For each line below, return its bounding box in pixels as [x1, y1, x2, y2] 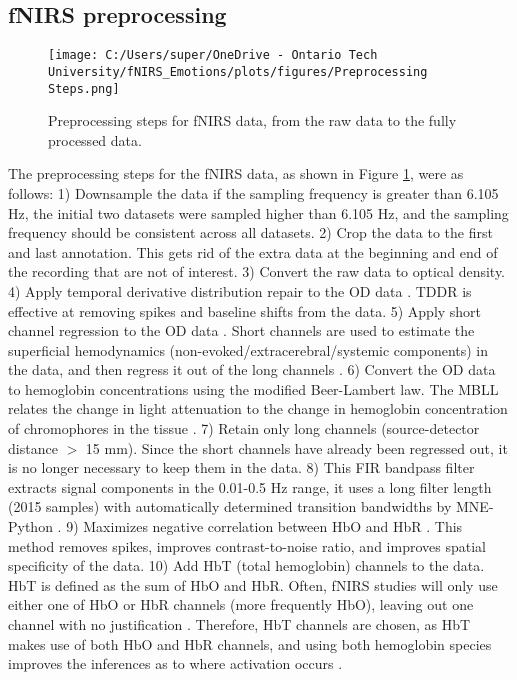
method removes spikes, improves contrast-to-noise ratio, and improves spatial [8, 535, 486, 556]
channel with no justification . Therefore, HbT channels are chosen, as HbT [8, 614, 471, 635]
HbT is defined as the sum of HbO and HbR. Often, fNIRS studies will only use [8, 574, 498, 595]
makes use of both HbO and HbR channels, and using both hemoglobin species [8, 633, 492, 654]
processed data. [48, 129, 142, 150]
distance [8, 437, 58, 458]
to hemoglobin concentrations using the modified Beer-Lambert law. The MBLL [8, 378, 499, 399]
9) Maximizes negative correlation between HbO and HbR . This [66, 516, 463, 537]
